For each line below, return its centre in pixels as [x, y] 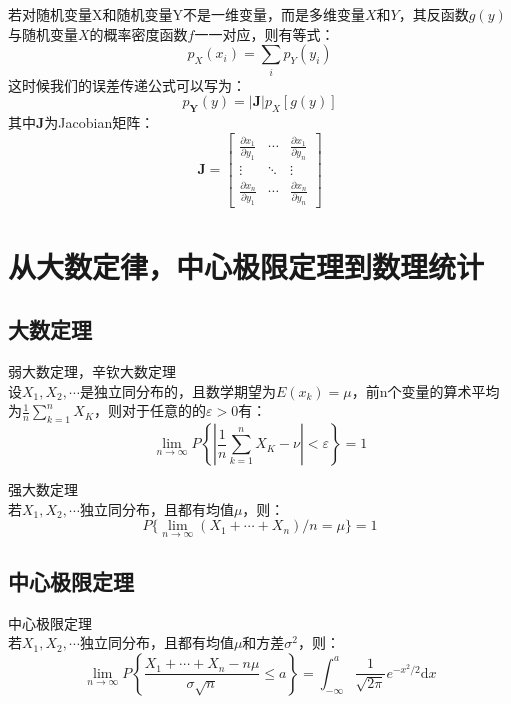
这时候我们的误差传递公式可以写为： [127, 84]
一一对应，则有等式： [264, 33]
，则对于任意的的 [150, 410]
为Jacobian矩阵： [99, 121]
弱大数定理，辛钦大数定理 [92, 371]
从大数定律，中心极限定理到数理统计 [246, 265]
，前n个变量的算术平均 [425, 390]
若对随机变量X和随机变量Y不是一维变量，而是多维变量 [186, 14]
